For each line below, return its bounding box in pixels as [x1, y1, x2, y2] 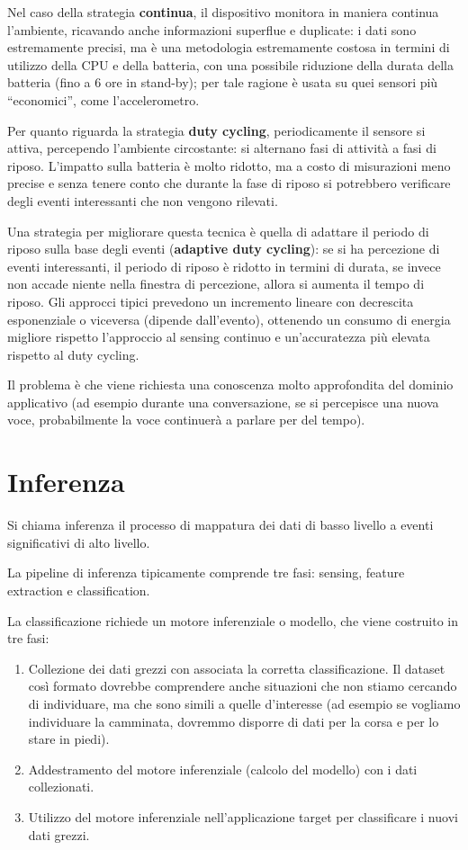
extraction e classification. [7, 580, 150, 599]
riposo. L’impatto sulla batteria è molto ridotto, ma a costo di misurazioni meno [7, 156, 451, 174]
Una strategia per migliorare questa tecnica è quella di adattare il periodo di [7, 221, 429, 240]
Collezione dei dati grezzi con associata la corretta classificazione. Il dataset [28, 658, 445, 677]
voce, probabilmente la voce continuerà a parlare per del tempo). [7, 410, 365, 429]
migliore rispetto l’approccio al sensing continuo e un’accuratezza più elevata [7, 327, 430, 346]
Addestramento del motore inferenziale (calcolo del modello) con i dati [28, 759, 418, 778]
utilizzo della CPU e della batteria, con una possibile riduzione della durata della [7, 55, 454, 74]
